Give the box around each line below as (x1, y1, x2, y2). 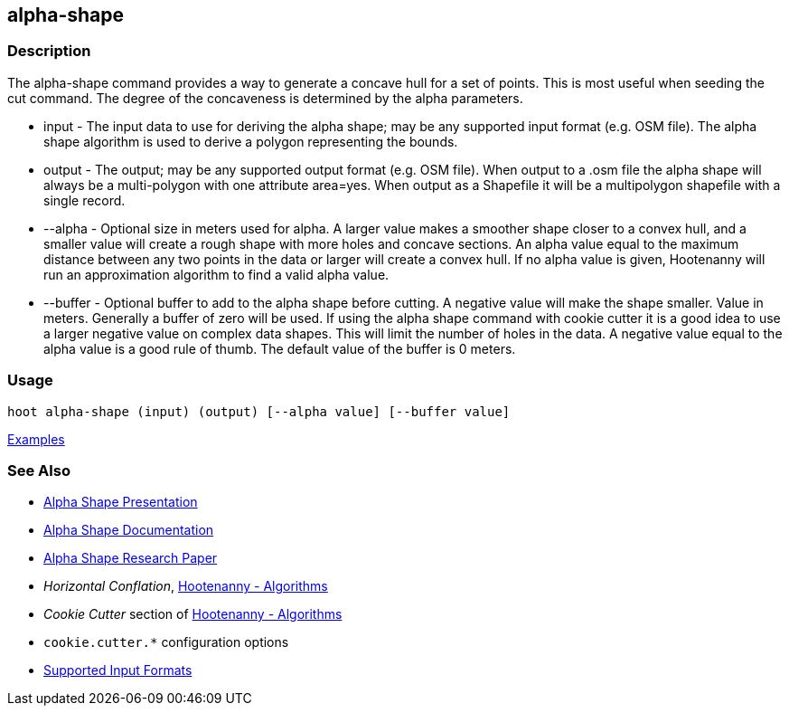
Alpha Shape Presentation (43, 494, 198, 510)
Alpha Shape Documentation (43, 522, 214, 538)
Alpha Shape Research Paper (43, 550, 218, 566)
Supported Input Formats (43, 662, 193, 679)
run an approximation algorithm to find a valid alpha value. (43, 266, 390, 282)
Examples (7, 431, 65, 447)
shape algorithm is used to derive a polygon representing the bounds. (43, 133, 458, 149)
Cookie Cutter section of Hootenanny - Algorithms (43, 606, 343, 623)
